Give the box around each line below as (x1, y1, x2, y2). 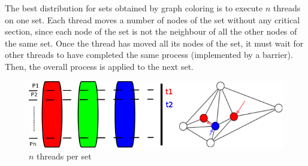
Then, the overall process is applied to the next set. (5, 60, 194, 72)
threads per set (37, 149, 92, 162)
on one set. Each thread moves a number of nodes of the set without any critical (5, 13, 300, 26)
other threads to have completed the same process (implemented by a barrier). (5, 48, 293, 61)
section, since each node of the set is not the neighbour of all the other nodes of (5, 25, 297, 38)
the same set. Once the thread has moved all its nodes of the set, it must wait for (5, 36, 304, 49)
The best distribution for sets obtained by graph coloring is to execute (5, 2, 263, 14)
